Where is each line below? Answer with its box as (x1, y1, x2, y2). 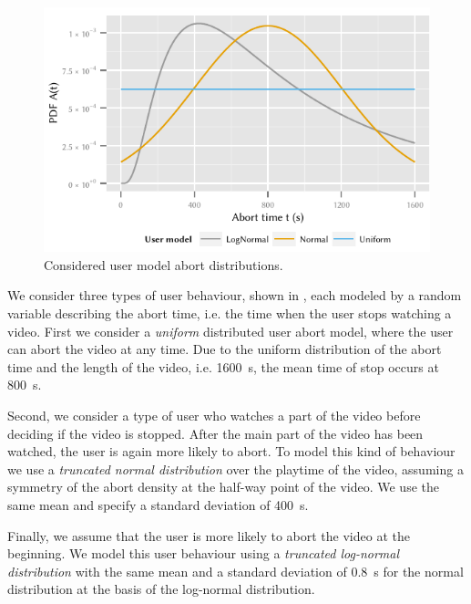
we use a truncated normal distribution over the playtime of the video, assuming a (7, 459, 464, 478)
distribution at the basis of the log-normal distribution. (7, 579, 315, 599)
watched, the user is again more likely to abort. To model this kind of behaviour (7, 442, 456, 461)
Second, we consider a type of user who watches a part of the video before (7, 406, 421, 425)
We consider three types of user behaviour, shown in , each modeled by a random (7, 286, 462, 305)
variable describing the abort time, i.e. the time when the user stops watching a (7, 304, 452, 323)
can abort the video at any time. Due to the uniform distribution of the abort (7, 339, 442, 359)
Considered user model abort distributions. (44, 255, 283, 274)
